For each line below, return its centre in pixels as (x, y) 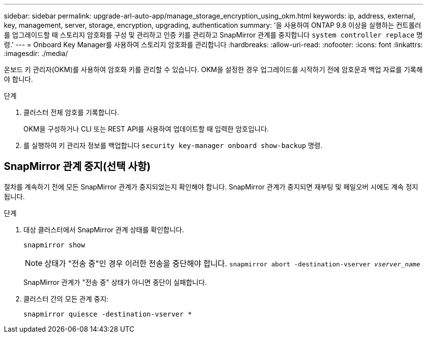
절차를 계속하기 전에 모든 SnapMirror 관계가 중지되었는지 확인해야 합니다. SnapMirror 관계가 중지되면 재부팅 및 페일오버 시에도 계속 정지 (211, 187)
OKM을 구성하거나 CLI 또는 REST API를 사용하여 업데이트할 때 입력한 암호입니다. (146, 129)
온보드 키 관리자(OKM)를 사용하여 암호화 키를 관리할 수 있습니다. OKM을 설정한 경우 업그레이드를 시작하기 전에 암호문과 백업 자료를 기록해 (213, 69)
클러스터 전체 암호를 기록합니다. (71, 112)
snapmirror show (54, 245)
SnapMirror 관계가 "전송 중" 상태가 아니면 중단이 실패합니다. (115, 282)
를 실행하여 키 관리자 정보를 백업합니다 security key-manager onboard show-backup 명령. (173, 145)
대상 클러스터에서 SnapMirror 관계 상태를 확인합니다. (104, 229)
